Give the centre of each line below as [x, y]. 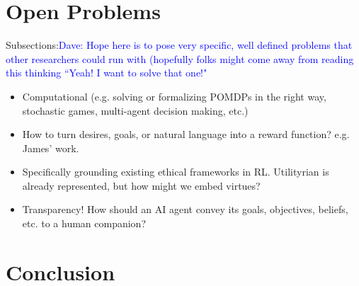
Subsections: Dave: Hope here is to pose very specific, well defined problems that [179, 45]
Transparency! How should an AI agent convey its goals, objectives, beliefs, [185, 209]
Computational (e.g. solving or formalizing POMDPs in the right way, [174, 96]
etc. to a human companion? [84, 223]
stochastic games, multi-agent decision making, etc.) [135, 110]
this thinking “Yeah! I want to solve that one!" [107, 73]
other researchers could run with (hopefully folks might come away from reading [180, 58]
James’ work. [51, 148]
